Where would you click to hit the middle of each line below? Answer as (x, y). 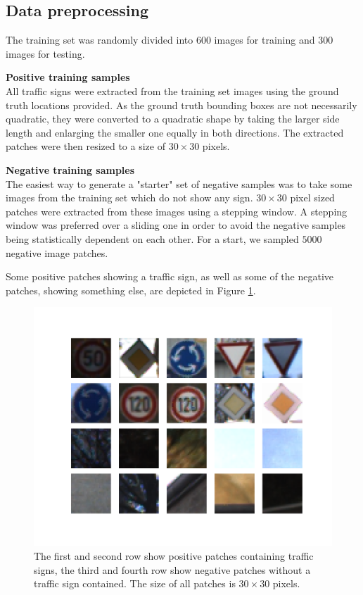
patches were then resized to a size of (85, 146)
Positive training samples (68, 77)
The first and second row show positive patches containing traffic (174, 556)
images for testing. (45, 53)
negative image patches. (57, 252)
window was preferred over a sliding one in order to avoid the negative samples (176, 225)
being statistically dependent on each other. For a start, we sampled (152, 238)
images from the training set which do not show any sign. (129, 198)
